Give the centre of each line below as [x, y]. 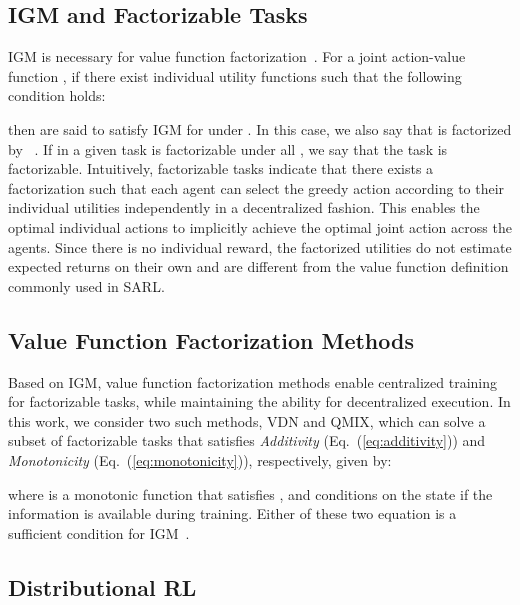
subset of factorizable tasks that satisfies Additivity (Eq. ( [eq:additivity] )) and [247, 440]
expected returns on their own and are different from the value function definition [258, 266]
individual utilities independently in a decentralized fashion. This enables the [244, 207]
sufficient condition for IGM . [99, 532]
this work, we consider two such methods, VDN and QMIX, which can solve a [247, 420]
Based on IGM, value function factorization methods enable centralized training [253, 381]
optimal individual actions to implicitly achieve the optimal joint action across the [260, 226]
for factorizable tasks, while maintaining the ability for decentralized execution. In [259, 401]
